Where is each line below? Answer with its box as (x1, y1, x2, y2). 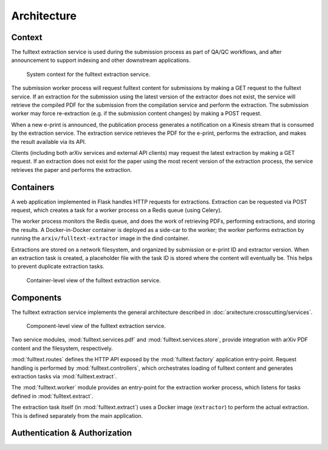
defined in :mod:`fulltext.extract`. (11, 392, 94, 400)
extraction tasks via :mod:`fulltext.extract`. (11, 373, 117, 380)
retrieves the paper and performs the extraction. (11, 166, 132, 173)
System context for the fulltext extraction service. (26, 70, 151, 78)
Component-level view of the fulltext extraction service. (26, 322, 166, 330)
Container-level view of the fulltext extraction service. (26, 276, 161, 284)
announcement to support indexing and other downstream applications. (11, 56, 191, 64)
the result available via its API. (11, 138, 86, 145)
